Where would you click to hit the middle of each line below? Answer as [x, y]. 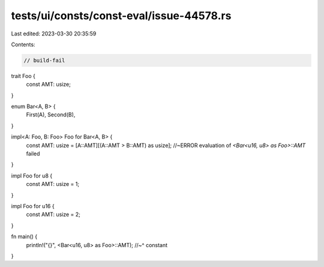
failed [33, 154]
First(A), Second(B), [51, 115]
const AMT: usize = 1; [53, 184]
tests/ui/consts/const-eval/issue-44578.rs [121, 16]
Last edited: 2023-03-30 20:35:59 [54, 34]
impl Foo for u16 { [33, 206]
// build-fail [44, 60]
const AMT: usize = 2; [53, 214]
